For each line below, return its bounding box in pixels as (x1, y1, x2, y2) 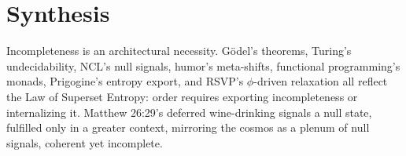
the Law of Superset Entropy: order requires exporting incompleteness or (6, 88, 358, 104)
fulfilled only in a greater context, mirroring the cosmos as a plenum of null (6, 119, 370, 136)
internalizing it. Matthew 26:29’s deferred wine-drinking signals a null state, (6, 103, 372, 120)
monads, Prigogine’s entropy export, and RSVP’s (6, 73, 244, 89)
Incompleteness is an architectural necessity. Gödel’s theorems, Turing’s (6, 42, 352, 59)
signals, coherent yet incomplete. (6, 134, 163, 151)
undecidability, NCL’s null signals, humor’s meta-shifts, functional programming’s (6, 57, 400, 74)
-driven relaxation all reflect (253, 73, 388, 89)
